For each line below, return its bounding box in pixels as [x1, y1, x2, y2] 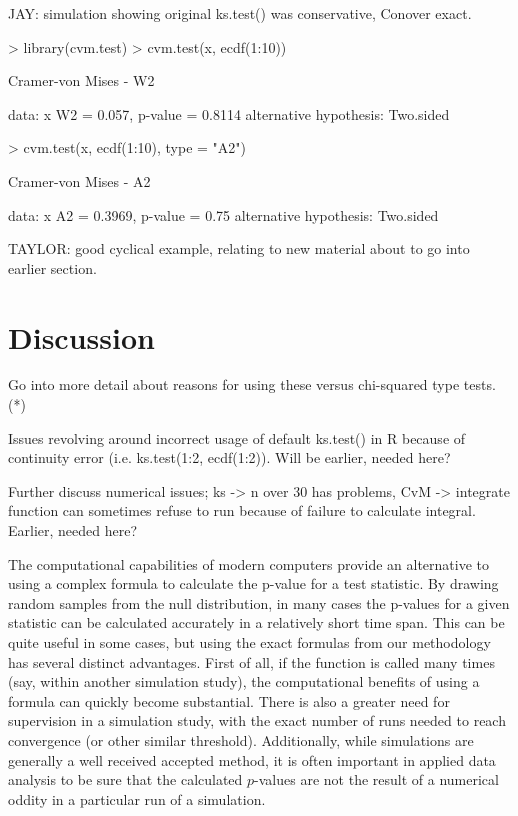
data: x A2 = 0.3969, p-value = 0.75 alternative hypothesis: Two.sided [8, 204, 439, 225]
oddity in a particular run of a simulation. [8, 788, 266, 809]
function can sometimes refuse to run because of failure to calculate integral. [8, 500, 476, 521]
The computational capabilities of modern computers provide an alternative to [8, 553, 489, 574]
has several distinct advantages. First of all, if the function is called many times [8, 651, 495, 672]
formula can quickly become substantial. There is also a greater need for [8, 690, 450, 711]
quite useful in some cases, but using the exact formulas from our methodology [8, 632, 491, 652]
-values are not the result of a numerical [254, 769, 499, 790]
